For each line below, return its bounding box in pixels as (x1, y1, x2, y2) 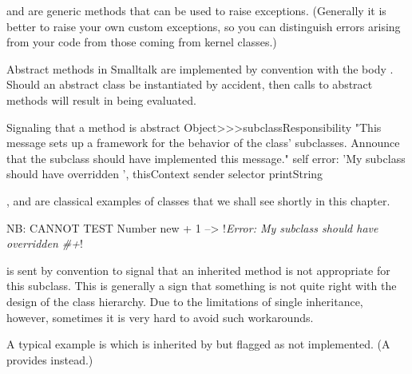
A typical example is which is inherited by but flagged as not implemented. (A (6, 336, 390, 352)
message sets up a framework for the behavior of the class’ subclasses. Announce (6, 134, 400, 151)
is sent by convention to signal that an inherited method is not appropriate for (6, 261, 390, 278)
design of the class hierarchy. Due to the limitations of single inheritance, (6, 292, 363, 309)
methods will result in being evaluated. (6, 91, 196, 108)
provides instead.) (6, 351, 93, 368)
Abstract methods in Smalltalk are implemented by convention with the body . (6, 60, 394, 77)
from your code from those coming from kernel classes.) (6, 34, 277, 50)
